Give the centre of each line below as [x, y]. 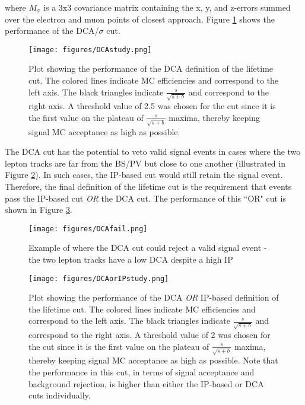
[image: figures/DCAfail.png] [88, 229]
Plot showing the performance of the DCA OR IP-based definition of [154, 297]
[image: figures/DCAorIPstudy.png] [99, 278]
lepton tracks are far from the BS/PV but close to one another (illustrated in [145, 163]
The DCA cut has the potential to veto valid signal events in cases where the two [153, 152]
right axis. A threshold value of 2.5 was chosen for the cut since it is [152, 106]
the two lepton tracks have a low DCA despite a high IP [131, 259]
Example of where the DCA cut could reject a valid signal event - [148, 248]
